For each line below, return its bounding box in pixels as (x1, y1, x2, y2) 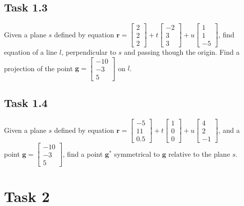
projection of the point (4, 63, 73, 73)
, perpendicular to (61, 47, 117, 57)
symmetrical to (114, 148, 160, 159)
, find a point (63, 148, 103, 159)
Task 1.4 (4, 95, 48, 110)
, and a (218, 124, 240, 135)
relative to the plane (168, 148, 230, 159)
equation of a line (4, 47, 57, 57)
